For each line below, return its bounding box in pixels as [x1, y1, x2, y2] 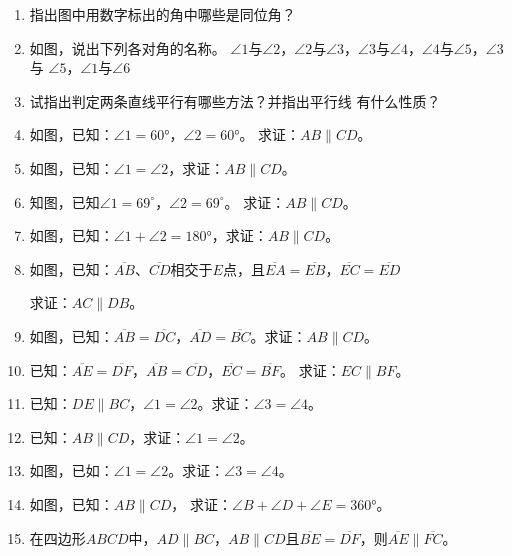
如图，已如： [29, 460, 114, 481]
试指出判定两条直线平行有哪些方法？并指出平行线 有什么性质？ [29, 90, 441, 111]
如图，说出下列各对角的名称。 [29, 37, 226, 58]
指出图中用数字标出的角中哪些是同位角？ [29, 4, 296, 24]
